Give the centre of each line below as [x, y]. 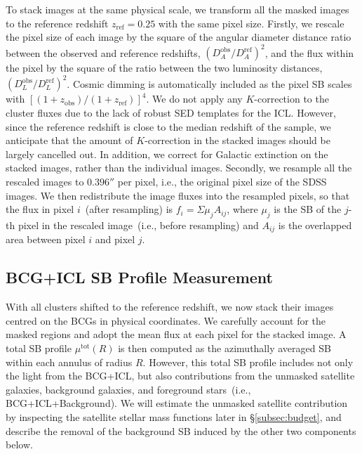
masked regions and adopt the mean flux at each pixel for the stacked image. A [176, 334]
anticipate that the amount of [69, 140]
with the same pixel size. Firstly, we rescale [251, 23]
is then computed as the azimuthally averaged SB [224, 348]
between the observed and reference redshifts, [103, 52]
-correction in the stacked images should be [237, 140]
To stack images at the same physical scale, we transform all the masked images [177, 9]
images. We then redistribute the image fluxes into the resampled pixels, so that [178, 195]
